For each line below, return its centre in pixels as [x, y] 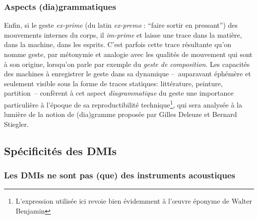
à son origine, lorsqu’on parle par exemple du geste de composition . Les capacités [127, 64]
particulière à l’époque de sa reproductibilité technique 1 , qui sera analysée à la [123, 104]
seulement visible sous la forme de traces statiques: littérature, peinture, [113, 83]
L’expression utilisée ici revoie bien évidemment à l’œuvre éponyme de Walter [134, 201]
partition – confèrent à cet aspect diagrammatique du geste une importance [119, 93]
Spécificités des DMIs [61, 150]
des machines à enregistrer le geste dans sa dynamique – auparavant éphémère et [128, 74]
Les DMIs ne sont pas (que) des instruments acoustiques [120, 175]
